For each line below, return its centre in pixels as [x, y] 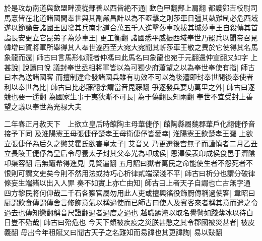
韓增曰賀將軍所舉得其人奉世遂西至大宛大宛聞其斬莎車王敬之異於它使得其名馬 [131, 47]
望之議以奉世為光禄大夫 [43, 106]
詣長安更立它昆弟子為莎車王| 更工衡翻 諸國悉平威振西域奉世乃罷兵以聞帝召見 [131, 37]
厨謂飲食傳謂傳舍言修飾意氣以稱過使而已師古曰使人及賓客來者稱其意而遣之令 [131, 202]
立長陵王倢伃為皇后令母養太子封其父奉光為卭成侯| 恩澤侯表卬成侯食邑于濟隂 [130, 153]
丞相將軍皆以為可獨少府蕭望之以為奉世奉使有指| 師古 [168, 67]
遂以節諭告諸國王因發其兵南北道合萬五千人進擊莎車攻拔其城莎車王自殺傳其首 [131, 27]
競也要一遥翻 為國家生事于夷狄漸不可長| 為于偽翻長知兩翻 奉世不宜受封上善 [128, 97]
